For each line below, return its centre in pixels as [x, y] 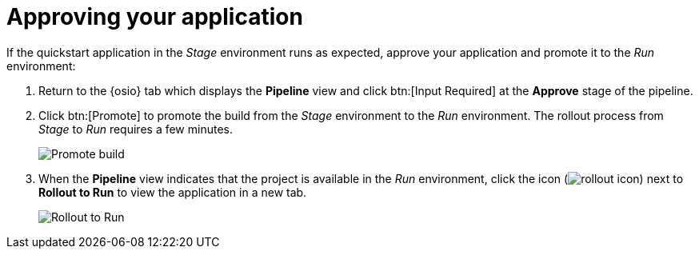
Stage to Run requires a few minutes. [136, 129]
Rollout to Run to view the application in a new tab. [173, 192]
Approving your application [155, 17]
